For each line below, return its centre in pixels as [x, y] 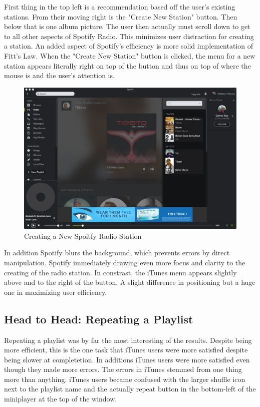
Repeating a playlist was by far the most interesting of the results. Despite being [128, 340]
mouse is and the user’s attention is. [59, 75]
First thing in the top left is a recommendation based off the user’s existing [120, 7]
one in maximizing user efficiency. [56, 292]
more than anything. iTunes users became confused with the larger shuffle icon [125, 379]
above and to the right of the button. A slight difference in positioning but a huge [130, 282]
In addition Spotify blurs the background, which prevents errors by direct [117, 253]
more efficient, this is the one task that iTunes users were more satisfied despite [126, 350]
